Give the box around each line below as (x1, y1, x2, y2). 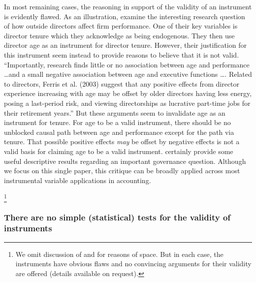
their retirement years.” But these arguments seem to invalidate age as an (4, 107, 225, 118)
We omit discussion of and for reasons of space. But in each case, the (15, 249, 224, 259)
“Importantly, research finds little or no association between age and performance (4, 59, 250, 69)
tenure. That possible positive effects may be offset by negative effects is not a (4, 136, 240, 147)
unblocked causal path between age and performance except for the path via (4, 126, 234, 137)
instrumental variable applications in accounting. (4, 175, 151, 185)
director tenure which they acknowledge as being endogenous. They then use (4, 30, 235, 40)
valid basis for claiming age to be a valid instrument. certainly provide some (4, 146, 233, 156)
